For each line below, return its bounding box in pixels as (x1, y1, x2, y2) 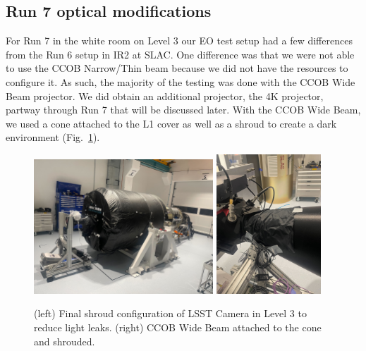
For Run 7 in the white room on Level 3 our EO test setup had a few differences (6, 33, 353, 48)
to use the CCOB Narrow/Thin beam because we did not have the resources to (6, 61, 348, 75)
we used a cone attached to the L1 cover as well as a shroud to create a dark (6, 116, 337, 130)
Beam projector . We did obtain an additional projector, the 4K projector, (6, 88, 324, 103)
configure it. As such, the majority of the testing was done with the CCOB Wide (6, 74, 355, 89)
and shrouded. (34, 333, 95, 348)
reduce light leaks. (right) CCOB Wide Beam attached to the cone (34, 319, 322, 334)
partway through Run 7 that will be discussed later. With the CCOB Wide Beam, (6, 102, 361, 117)
